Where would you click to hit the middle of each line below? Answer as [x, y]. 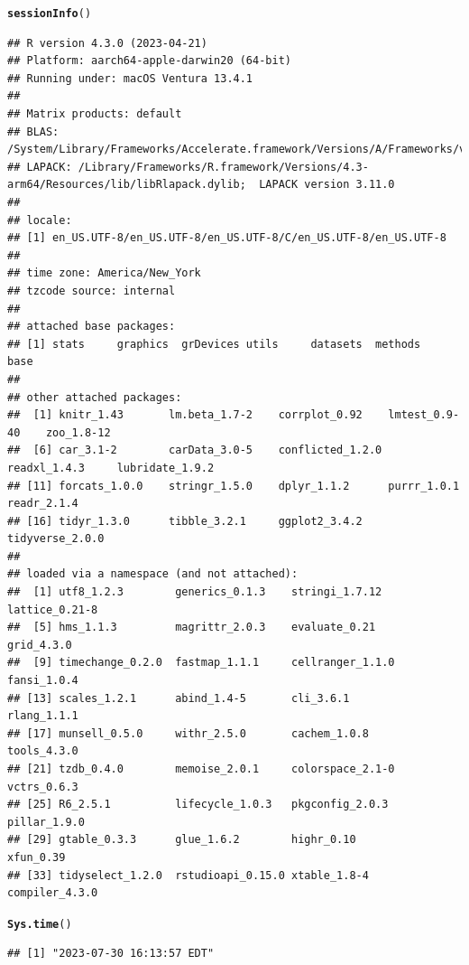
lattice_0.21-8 [53, 609]
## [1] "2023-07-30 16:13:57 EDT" [111, 954]
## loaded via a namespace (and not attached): [153, 574]
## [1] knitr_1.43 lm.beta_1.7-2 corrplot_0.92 [185, 415]
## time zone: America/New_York [104, 273]
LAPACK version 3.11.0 [327, 185]
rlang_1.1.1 [43, 716]
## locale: [40, 220]
